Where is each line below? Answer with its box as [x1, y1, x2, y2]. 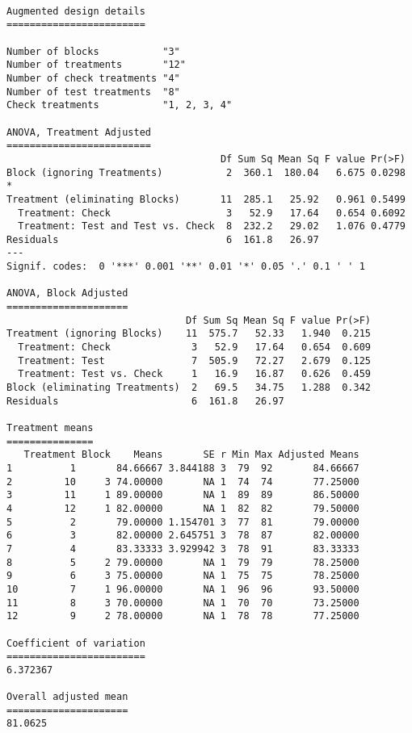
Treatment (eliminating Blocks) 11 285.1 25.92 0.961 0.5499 [6, 193, 406, 205]
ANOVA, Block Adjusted [6, 287, 128, 299]
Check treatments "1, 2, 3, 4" [6, 99, 233, 111]
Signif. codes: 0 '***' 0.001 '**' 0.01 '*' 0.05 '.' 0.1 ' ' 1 [6, 261, 365, 273]
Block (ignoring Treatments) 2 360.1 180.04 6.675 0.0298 [6, 166, 406, 178]
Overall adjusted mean [6, 691, 128, 703]
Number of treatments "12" [6, 59, 186, 71]
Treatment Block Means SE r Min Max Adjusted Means [23, 449, 359, 461]
